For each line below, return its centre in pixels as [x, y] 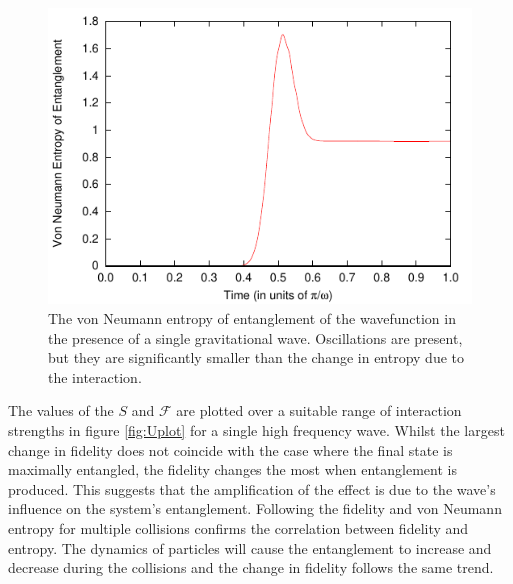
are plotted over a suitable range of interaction [319, 410]
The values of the [61, 410]
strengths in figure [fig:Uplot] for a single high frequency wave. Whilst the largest [256, 429]
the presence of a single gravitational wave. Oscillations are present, [255, 337]
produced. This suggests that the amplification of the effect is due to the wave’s [252, 488]
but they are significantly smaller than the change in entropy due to [256, 357]
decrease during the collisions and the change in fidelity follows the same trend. [251, 567]
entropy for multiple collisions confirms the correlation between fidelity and [238, 527]
